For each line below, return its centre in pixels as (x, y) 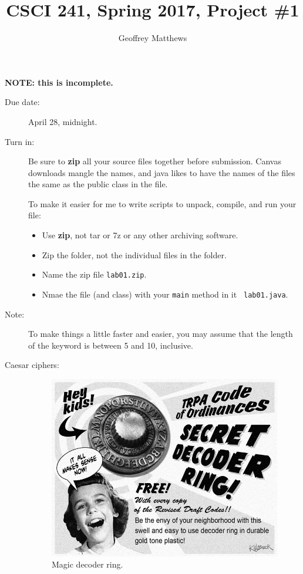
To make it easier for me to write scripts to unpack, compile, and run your (162, 203)
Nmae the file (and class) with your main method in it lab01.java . (165, 294)
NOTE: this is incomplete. (59, 82)
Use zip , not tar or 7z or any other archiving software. (140, 235)
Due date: (22, 102)
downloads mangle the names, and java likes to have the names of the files (162, 172)
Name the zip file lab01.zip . (94, 274)
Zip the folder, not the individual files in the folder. (134, 254)
